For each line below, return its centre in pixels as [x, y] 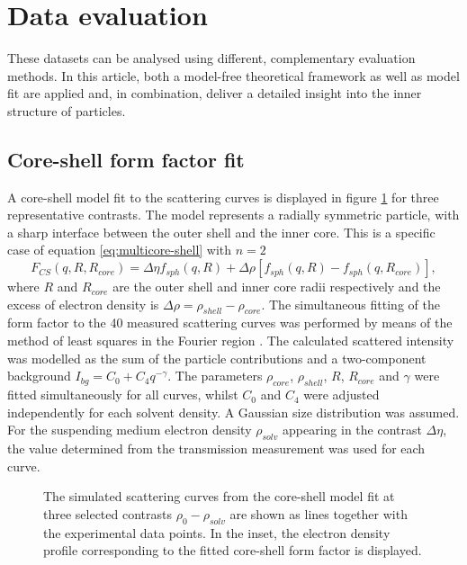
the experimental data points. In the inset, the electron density [217, 532]
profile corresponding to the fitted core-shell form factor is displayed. [233, 550]
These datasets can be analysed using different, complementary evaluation [211, 58]
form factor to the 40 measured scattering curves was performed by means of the [230, 323]
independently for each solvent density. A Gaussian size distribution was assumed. [233, 412]
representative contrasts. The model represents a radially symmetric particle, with [233, 215]
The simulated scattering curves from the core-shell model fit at [219, 496]
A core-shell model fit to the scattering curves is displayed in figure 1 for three [223, 197]
